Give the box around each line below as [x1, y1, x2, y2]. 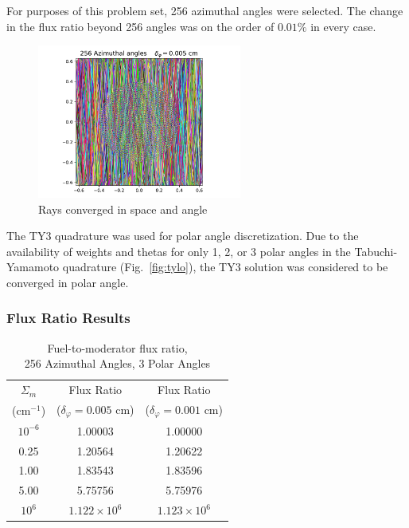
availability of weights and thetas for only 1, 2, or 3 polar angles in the [6, 242, 351, 259]
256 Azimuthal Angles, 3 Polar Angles [24, 355, 211, 372]
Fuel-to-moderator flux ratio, [47, 339, 188, 356]
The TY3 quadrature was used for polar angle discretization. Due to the [6, 227, 359, 244]
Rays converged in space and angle [38, 200, 208, 217]
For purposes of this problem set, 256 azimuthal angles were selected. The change [6, 2, 403, 18]
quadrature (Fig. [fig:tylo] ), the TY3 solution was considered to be [62, 258, 388, 275]
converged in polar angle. [6, 274, 129, 290]
